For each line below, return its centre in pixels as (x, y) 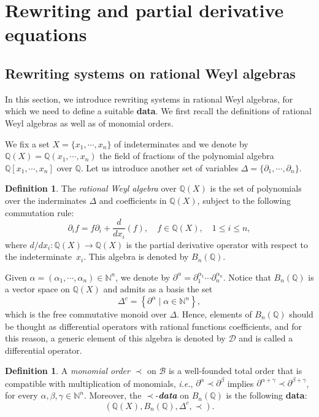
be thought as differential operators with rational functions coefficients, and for (153, 326)
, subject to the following (244, 200)
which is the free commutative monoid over (86, 314)
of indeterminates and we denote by (181, 143)
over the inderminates (46, 200)
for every (21, 395)
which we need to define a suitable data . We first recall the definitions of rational (158, 111)
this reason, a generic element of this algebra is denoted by (115, 338)
